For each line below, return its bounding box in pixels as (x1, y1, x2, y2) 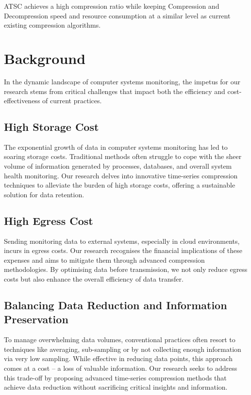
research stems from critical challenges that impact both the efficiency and (4, 86, 225, 96)
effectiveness (4, 95, 40, 106)
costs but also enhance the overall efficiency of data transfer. (4, 274, 184, 284)
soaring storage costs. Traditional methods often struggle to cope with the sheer (4, 151, 242, 161)
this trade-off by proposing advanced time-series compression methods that (4, 372, 227, 382)
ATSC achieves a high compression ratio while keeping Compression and (4, 1, 219, 11)
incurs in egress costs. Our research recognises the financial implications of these (4, 245, 242, 255)
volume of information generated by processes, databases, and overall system (4, 161, 232, 171)
